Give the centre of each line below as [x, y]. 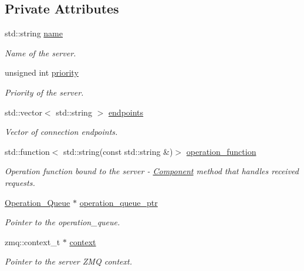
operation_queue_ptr [119, 202]
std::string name [34, 33]
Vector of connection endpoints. [61, 132]
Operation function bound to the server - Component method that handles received [152, 171]
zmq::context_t [33, 241]
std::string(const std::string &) [118, 151]
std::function [27, 151]
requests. [20, 182]
